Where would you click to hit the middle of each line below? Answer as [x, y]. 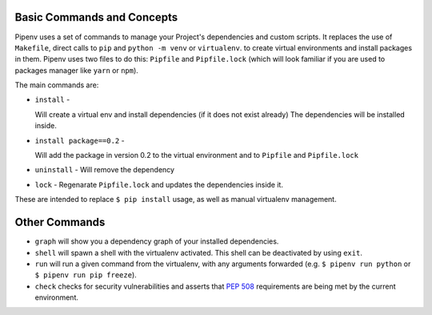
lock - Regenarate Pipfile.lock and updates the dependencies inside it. [159, 184]
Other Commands [60, 222]
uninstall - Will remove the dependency [105, 170]
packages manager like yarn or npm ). [77, 70]
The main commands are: [57, 85]
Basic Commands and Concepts [96, 17]
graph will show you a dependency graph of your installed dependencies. [157, 241]
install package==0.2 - [80, 140]
